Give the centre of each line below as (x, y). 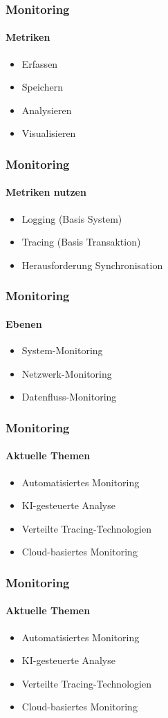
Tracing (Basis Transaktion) (81, 242)
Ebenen (24, 323)
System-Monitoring (62, 350)
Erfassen (40, 63)
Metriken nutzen (46, 192)
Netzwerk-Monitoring (67, 373)
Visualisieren (49, 133)
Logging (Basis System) (72, 218)
